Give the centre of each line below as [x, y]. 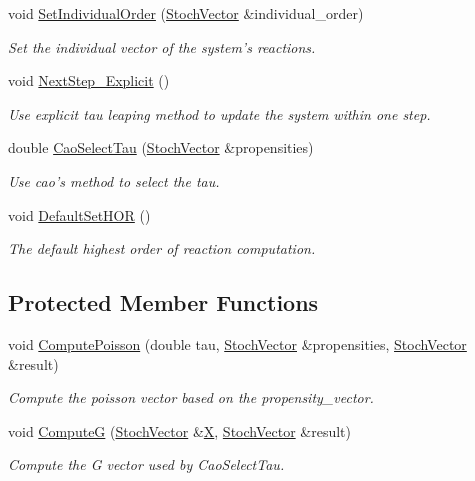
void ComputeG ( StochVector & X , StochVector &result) [179, 430]
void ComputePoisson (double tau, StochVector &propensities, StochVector [237, 343]
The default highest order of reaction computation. [162, 248]
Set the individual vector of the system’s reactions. [162, 46]
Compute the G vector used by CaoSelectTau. [146, 464]
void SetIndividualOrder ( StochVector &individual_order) [186, 13]
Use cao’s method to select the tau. [114, 180]
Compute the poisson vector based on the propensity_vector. [191, 397]
